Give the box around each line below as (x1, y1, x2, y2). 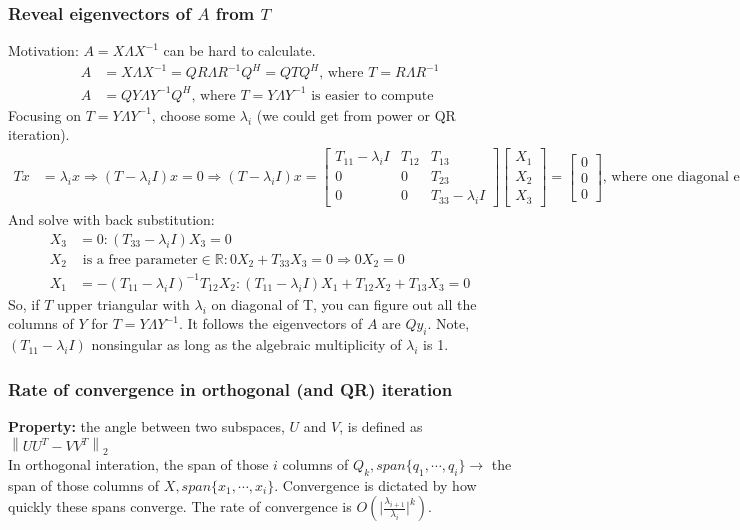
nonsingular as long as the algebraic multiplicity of (91, 334, 402, 355)
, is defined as (339, 416, 423, 437)
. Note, (427, 313, 470, 334)
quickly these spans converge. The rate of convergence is (8, 496, 352, 517)
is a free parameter (82, 252, 198, 267)
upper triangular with (57, 293, 190, 314)
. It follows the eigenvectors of (178, 313, 363, 334)
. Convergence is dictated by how (274, 474, 477, 495)
